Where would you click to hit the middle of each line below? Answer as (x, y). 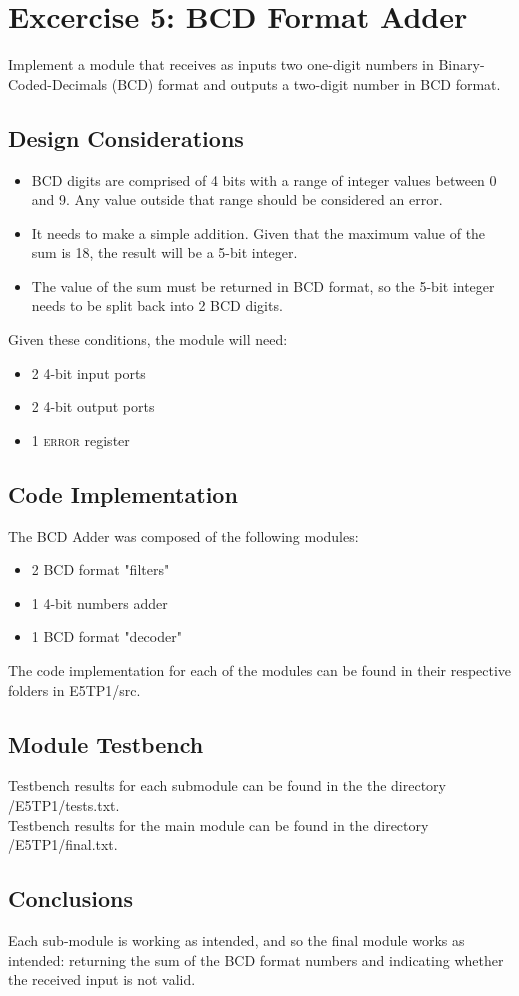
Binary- (461, 64)
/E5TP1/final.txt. (63, 844)
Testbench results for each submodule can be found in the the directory (227, 785)
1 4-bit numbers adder (99, 602)
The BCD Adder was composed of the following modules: (183, 535)
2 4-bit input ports (88, 372)
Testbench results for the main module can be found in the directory (218, 824)
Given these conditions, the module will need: (148, 339)
